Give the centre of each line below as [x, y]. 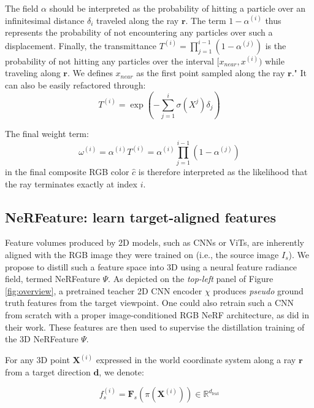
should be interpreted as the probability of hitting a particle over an [178, 8]
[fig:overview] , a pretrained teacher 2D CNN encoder [104, 290]
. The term [206, 20]
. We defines [90, 73]
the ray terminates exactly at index [71, 183]
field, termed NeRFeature [52, 279]
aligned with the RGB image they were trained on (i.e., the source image [142, 254]
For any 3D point [37, 360]
